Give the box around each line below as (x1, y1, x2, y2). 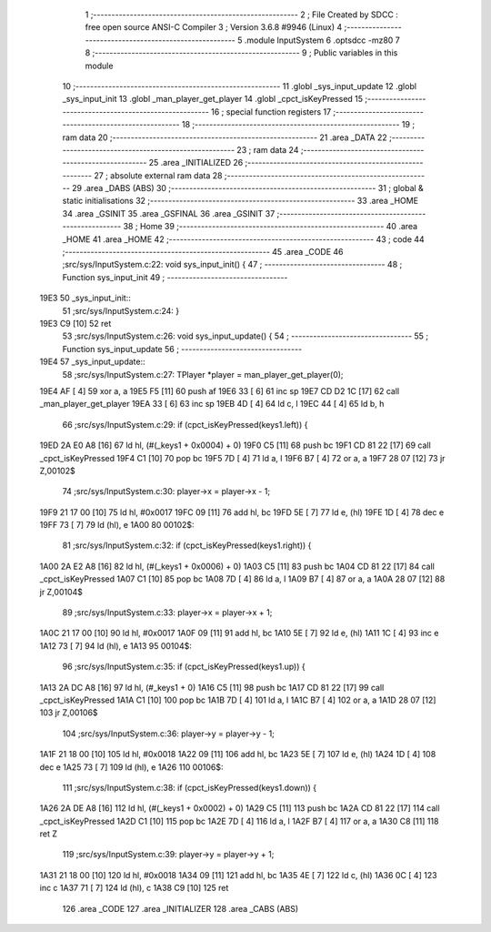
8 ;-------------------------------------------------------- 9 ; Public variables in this (85, 47, 398, 58)
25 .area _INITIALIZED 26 (148, 157, 244, 168)
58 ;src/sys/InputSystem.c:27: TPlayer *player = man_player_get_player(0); (62, 369, 345, 380)
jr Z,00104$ (39, 586, 84, 597)
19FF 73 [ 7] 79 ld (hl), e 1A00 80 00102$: (39, 520, 195, 531)
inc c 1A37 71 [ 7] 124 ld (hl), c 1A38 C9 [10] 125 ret (39, 883, 229, 894)
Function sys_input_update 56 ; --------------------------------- (62, 343, 303, 354)
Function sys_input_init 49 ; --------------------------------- (62, 271, 288, 282)
